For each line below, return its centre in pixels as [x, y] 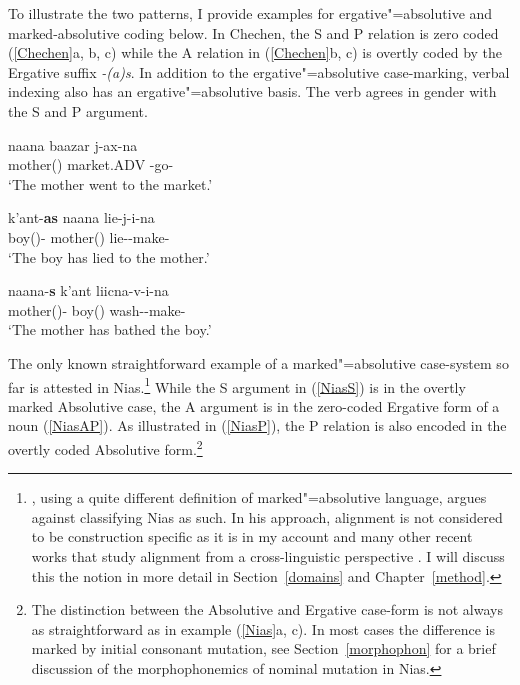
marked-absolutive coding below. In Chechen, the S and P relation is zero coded [253, 32]
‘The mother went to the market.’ [110, 183]
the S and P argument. [78, 110]
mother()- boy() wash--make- [97, 309]
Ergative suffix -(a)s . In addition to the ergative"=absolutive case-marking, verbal [259, 71]
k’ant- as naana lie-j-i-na [81, 217]
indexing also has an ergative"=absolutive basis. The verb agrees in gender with [252, 91]
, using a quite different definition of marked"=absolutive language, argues [259, 497]
